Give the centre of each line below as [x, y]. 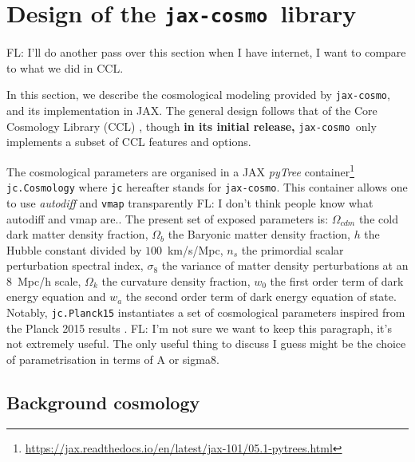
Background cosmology [103, 402]
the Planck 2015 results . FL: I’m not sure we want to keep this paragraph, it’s [199, 328]
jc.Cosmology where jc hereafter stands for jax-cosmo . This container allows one [207, 187]
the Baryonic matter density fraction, [259, 234]
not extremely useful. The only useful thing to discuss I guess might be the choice [206, 344]
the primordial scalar [292, 249]
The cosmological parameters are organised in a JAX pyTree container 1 [180, 170]
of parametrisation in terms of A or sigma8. [113, 359]
